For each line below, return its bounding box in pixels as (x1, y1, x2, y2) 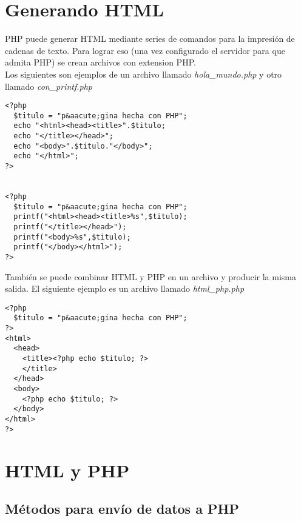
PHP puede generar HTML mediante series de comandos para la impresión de (5, 32, 295, 45)
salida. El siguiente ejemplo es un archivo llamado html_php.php (5, 282, 245, 295)
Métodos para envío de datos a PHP (5, 499, 239, 518)
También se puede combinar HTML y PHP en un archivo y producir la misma (5, 270, 297, 283)
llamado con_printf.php (5, 79, 92, 92)
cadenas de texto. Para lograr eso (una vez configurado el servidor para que (5, 44, 285, 56)
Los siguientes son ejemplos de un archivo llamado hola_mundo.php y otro (5, 67, 282, 80)
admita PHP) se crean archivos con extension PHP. (5, 56, 196, 69)
